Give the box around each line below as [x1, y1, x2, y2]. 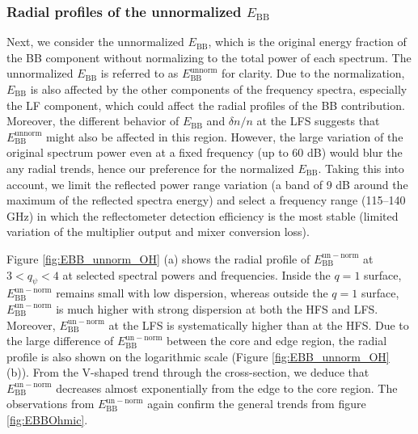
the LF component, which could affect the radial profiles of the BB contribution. [6, 96, 405, 113]
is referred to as [100, 65, 179, 82]
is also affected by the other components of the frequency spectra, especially [30, 81, 407, 97]
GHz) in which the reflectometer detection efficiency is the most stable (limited [6, 207, 399, 224]
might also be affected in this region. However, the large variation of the [46, 128, 403, 145]
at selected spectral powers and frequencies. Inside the [62, 266, 331, 283]
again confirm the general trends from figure [147, 395, 366, 412]
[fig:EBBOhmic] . [6, 411, 88, 428]
